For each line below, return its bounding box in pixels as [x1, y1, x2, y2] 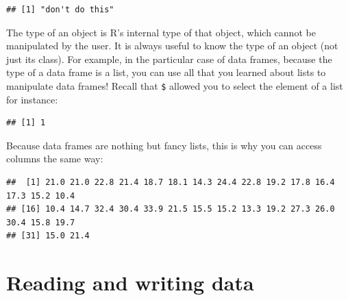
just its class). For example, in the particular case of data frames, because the [6, 51, 332, 66]
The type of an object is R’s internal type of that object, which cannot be [6, 25, 316, 39]
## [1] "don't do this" [6, 5, 114, 14]
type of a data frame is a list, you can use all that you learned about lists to [6, 65, 326, 79]
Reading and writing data [6, 268, 254, 297]
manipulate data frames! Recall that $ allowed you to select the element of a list [6, 78, 343, 92]
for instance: [6, 92, 58, 106]
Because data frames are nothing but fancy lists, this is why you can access [6, 138, 322, 152]
